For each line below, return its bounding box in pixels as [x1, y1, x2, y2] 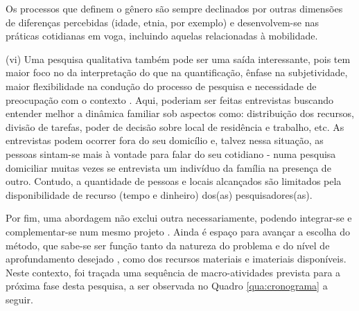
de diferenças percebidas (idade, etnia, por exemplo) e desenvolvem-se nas [6, 15, 319, 29]
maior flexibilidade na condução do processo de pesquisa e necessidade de [6, 78, 317, 93]
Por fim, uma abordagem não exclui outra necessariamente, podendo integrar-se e [6, 211, 352, 225]
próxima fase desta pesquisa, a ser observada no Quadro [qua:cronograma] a [6, 278, 328, 293]
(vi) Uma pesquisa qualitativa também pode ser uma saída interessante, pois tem [6, 51, 351, 66]
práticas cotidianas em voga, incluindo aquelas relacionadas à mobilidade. [6, 28, 318, 43]
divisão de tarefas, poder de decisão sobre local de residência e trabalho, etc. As [6, 119, 344, 134]
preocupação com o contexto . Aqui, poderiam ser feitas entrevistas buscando [6, 92, 334, 107]
